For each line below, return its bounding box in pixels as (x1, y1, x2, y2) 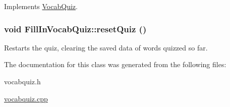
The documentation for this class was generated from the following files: (4, 59, 226, 70)
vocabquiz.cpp (4, 93, 48, 103)
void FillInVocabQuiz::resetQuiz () (4, 22, 147, 35)
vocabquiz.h (4, 76, 41, 86)
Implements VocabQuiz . (4, 1, 78, 11)
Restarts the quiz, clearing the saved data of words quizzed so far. (4, 42, 208, 52)
